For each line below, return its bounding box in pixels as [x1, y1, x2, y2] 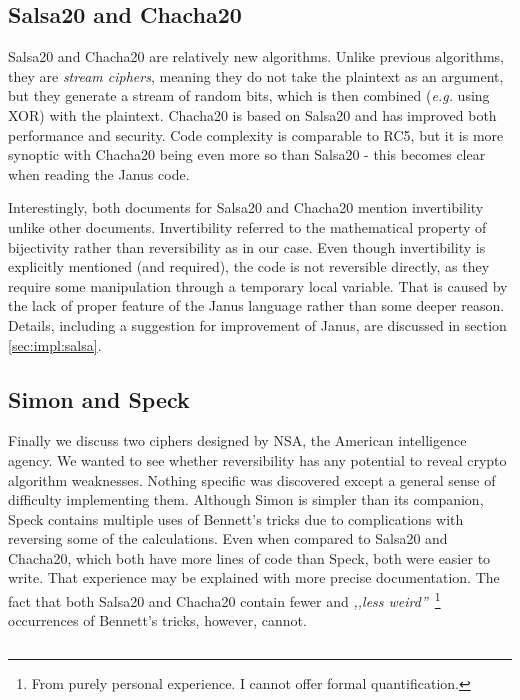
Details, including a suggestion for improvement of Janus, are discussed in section [8, 314, 507, 335]
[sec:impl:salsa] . [8, 334, 102, 355]
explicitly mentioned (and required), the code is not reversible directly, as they [8, 256, 490, 277]
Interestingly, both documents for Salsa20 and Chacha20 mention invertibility [8, 197, 484, 218]
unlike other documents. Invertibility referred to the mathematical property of [8, 216, 487, 237]
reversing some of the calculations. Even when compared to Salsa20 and [8, 528, 448, 549]
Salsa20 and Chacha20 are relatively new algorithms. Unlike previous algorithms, [8, 46, 504, 67]
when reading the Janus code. [8, 163, 190, 184]
